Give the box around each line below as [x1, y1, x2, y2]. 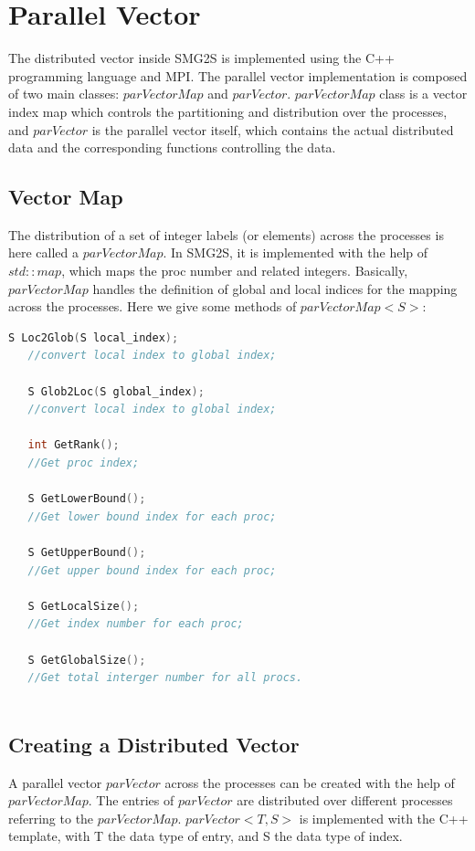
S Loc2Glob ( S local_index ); [8, 331, 179, 344]
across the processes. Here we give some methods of [8, 297, 297, 316]
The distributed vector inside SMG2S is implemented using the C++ [8, 48, 395, 68]
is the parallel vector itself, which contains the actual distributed [91, 120, 454, 139]
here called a [8, 243, 79, 262]
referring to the [8, 808, 94, 827]
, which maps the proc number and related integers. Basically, [61, 261, 408, 280]
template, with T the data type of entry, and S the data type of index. [8, 826, 403, 846]
